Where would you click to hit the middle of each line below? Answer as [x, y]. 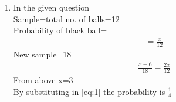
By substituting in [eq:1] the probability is [89, 91]
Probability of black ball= [60, 30]
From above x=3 [43, 79]
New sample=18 [42, 54]
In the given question [51, 7]
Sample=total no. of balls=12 [66, 18]
